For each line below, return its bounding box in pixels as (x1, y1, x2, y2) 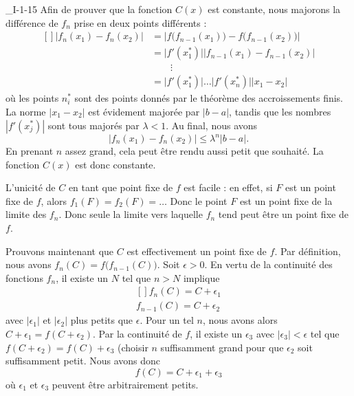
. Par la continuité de (93, 327, 182, 340)
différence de (5, 15, 58, 30)
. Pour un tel (140, 313, 194, 327)
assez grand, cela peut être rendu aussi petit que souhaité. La (65, 144, 324, 157)
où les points (5, 91, 59, 105)
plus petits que (70, 313, 133, 327)
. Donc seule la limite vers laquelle (58, 207, 203, 221)
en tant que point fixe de (68, 180, 173, 195)
